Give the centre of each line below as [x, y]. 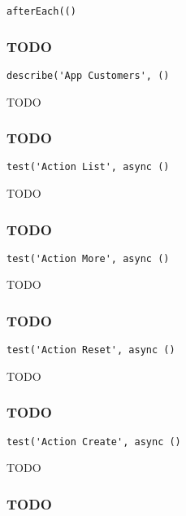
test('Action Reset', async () [91, 350]
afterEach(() [41, 11]
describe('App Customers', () [88, 75]
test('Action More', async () [88, 258]
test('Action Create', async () [94, 442]
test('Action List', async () [88, 167]
